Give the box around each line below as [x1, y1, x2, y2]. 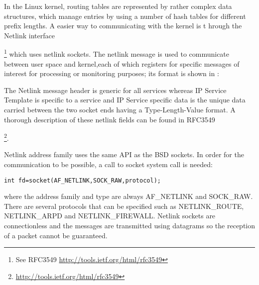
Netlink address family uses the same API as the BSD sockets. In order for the [4, 149, 244, 160]
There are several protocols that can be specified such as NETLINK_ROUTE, [4, 200, 244, 211]
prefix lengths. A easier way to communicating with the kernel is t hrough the [4, 20, 242, 31]
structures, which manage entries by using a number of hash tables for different [4, 10, 246, 21]
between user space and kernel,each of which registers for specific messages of [4, 58, 240, 69]
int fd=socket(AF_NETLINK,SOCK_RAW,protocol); [4, 177, 161, 184]
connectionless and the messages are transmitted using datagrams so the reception [4, 220, 256, 231]
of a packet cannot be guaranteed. [4, 230, 108, 240]
